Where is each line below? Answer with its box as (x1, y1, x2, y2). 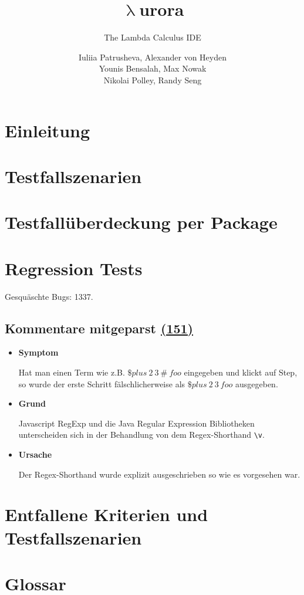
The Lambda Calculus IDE (104, 31, 201, 43)
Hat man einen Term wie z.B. (18, 366, 125, 378)
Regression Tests (5, 256, 143, 280)
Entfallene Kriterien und (5, 502, 208, 526)
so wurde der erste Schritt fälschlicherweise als (18, 377, 185, 390)
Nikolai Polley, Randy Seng (103, 73, 202, 86)
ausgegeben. (235, 377, 278, 390)
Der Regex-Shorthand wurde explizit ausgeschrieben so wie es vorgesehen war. (18, 468, 300, 480)
